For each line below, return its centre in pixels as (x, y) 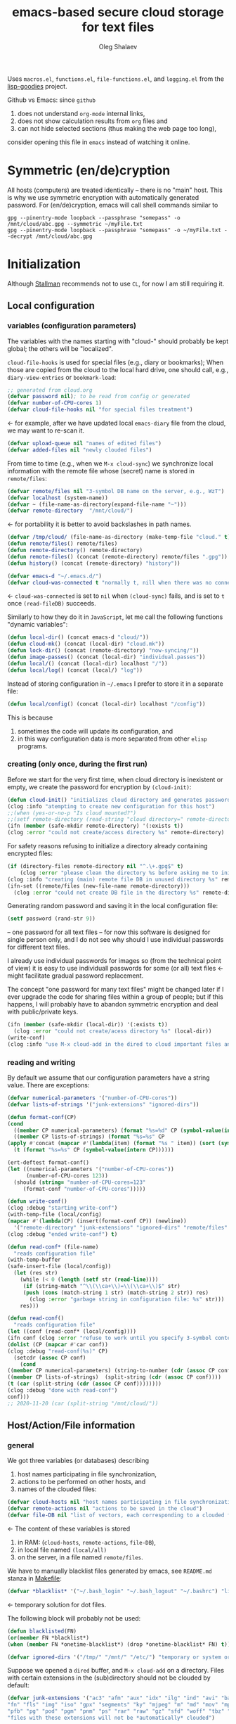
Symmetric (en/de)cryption (89, 171)
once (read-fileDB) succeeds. (52, 604)
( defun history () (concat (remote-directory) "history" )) (94, 563)
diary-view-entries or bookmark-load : (62, 377)
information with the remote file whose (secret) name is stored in (101, 471)
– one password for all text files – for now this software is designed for (109, 932)
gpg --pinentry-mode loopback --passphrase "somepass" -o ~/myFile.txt (114, 230)
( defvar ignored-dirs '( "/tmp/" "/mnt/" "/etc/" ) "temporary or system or (119, 1657)
